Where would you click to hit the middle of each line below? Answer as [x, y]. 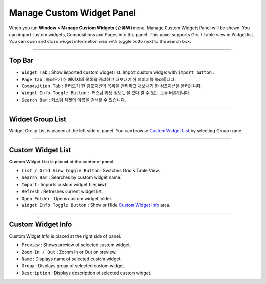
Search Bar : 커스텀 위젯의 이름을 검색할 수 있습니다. [74, 100]
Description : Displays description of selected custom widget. [86, 273]
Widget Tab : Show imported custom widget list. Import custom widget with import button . [118, 72]
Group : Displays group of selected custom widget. [73, 266]
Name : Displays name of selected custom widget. [72, 259]
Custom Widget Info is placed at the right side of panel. [65, 236]
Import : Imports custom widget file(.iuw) [64, 184]
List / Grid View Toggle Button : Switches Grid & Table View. [91, 171]
